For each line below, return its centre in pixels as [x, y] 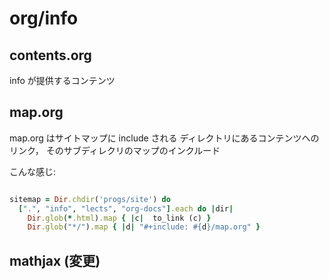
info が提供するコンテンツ [62, 80]
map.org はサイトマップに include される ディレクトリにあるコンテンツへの [164, 138]
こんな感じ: [33, 171]
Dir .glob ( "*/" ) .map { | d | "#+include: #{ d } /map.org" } [144, 227]
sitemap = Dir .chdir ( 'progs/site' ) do [90, 199]
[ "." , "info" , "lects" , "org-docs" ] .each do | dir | [126, 208]
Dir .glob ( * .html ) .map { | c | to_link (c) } [119, 218]
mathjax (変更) [55, 260]
